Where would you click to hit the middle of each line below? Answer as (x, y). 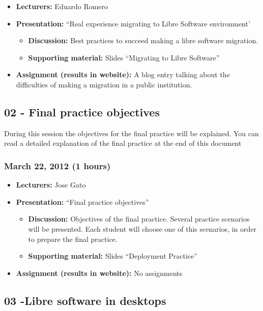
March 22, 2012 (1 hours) (57, 165)
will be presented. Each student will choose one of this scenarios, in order (142, 228)
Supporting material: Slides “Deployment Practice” (113, 256)
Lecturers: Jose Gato (51, 185)
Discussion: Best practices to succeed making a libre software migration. (143, 40)
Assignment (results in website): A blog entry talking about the (123, 74)
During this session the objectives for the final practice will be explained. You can (131, 133)
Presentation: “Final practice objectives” (82, 201)
